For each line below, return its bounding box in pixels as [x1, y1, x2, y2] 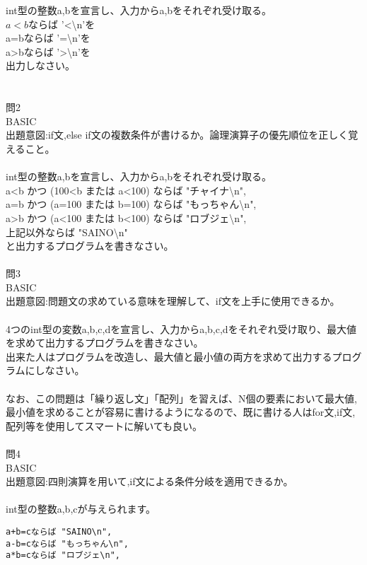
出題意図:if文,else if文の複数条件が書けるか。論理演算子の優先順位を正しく [6, 127, 349, 142]
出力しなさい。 [6, 58, 75, 73]
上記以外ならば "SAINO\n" [6, 224, 128, 239]
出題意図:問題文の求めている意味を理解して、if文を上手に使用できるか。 [6, 293, 340, 308]
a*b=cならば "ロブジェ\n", [6, 550, 120, 561]
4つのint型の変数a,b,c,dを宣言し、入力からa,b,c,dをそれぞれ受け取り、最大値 [6, 321, 357, 336]
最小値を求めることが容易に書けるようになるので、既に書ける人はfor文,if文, [6, 404, 356, 419]
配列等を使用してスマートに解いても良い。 [6, 418, 203, 433]
